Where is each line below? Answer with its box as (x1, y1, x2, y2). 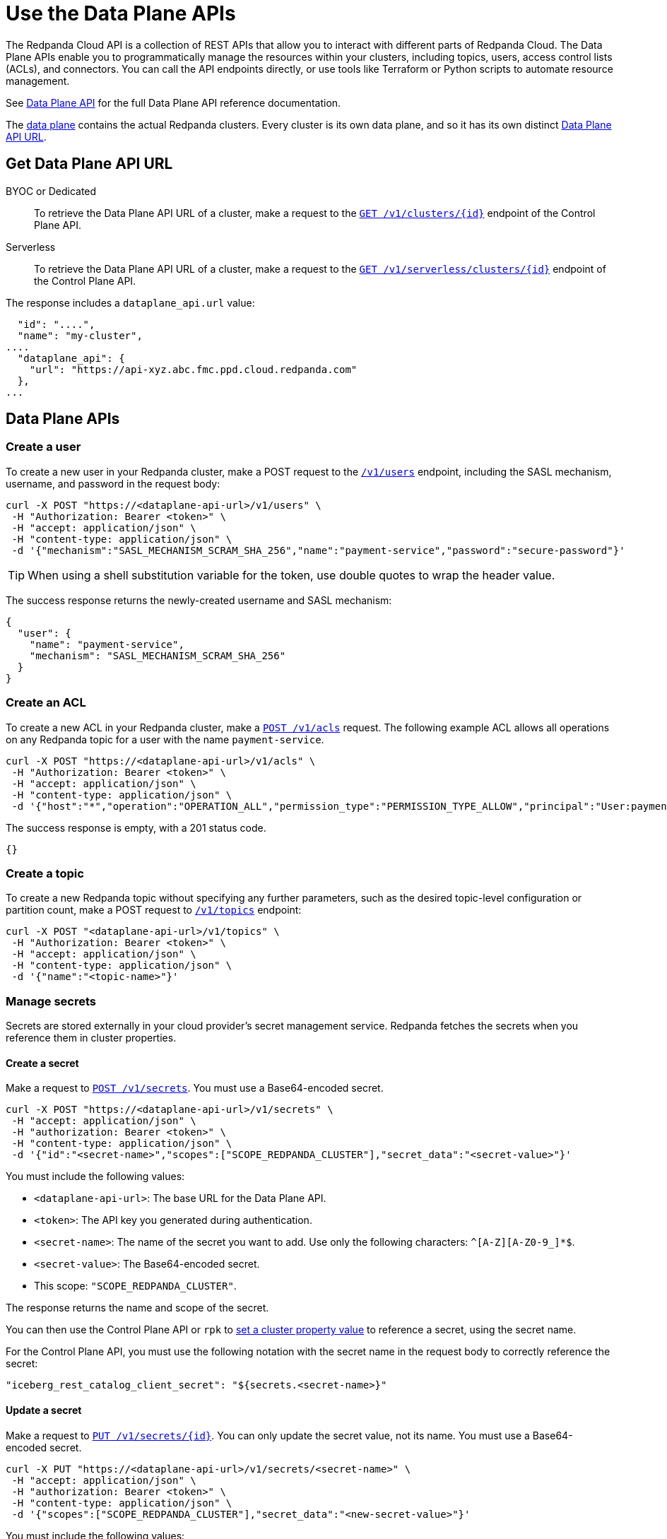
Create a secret (6, 1056, 79, 1069)
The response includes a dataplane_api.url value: (6, 296, 255, 309)
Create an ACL (6, 695, 86, 710)
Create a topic (6, 866, 84, 880)
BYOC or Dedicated (6, 184, 97, 197)
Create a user (6, 440, 81, 454)
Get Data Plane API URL (6, 155, 173, 173)
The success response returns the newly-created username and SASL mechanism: (6, 594, 392, 606)
